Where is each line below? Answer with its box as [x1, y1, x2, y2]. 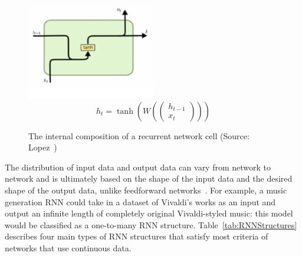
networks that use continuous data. [5, 241, 132, 254]
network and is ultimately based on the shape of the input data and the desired [5, 172, 293, 185]
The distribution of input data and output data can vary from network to [5, 160, 271, 173]
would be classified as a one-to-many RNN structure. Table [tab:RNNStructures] [5, 218, 297, 231]
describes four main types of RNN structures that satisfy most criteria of [5, 230, 268, 242]
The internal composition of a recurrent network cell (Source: [28, 129, 250, 142]
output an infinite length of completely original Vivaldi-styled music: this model [5, 207, 293, 219]
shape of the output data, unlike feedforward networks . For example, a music [5, 183, 287, 196]
